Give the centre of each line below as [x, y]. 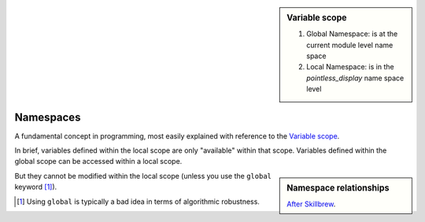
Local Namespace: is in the [350, 67]
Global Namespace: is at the [352, 34]
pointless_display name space [355, 78]
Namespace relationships [338, 187]
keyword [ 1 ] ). [36, 187]
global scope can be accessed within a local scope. [98, 161]
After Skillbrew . [311, 204]
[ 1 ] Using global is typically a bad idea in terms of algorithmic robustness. [138, 202]
